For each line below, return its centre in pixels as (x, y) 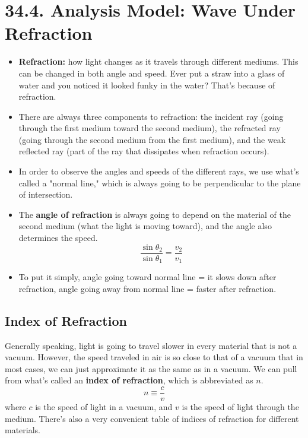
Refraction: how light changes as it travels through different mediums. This (158, 61)
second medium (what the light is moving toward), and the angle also (145, 226)
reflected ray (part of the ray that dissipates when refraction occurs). (144, 151)
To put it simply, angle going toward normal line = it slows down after (147, 277)
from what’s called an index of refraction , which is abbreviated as (129, 380)
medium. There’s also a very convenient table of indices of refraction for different (152, 418)
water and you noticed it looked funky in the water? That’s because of (147, 85)
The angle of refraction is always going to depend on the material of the (155, 214)
